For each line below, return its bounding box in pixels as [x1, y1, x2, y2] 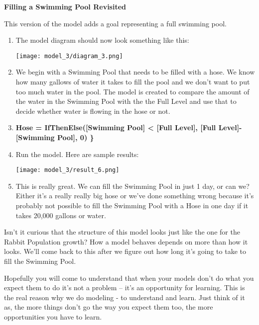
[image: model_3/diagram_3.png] [15, 52, 123, 60]
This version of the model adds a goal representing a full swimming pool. [4, 18, 227, 28]
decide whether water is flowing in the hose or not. [15, 105, 170, 116]
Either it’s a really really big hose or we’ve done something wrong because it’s [15, 190, 254, 201]
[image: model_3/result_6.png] [15, 166, 120, 174]
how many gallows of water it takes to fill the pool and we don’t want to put [15, 77, 250, 87]
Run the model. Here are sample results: [15, 149, 139, 159]
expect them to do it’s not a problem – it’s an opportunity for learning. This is [4, 282, 245, 293]
